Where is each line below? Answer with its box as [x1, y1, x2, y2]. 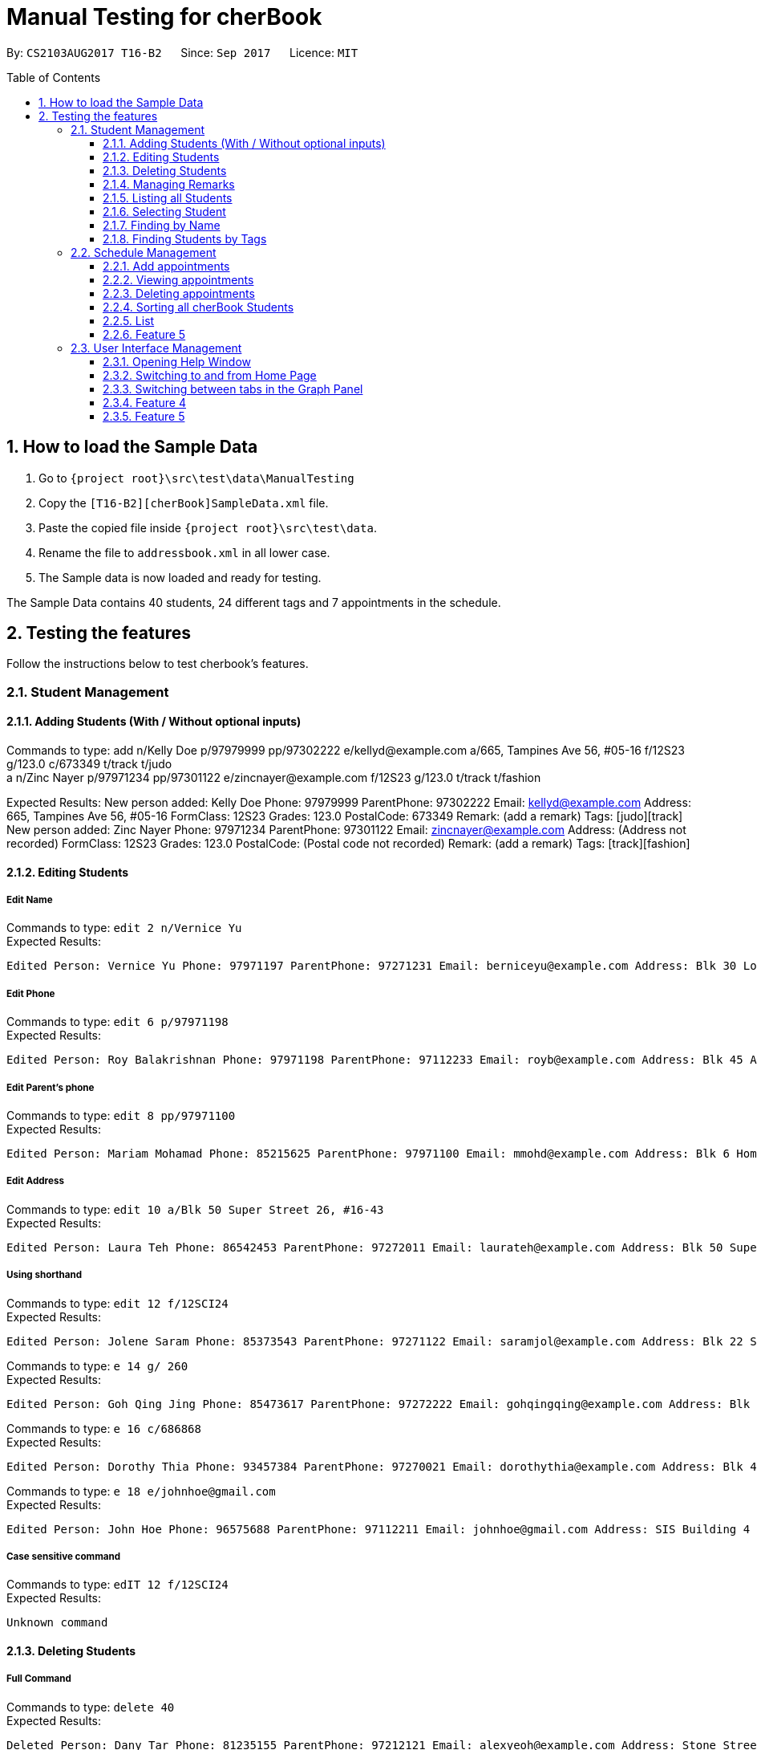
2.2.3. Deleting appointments [103, 286, 255, 300]
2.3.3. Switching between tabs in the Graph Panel [103, 381, 363, 396]
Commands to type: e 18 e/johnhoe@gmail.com [6, 1483, 276, 1498]
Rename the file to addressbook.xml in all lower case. [38, 545, 330, 560]
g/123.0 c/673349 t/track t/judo [6, 757, 172, 771]
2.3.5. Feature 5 [103, 409, 185, 423]
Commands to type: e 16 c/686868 [6, 1421, 201, 1435]
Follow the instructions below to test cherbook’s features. [6, 657, 309, 671]
